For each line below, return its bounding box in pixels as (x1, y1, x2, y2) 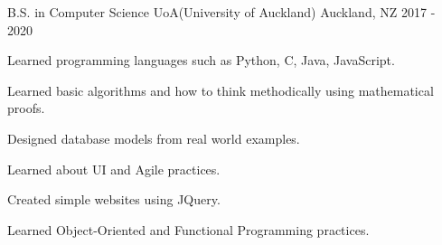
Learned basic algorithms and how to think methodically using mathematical (7, 80, 434, 99)
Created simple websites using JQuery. (7, 190, 221, 209)
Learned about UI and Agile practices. (7, 159, 221, 178)
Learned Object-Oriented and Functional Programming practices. (7, 220, 370, 239)
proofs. (7, 99, 45, 118)
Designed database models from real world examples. (7, 128, 300, 147)
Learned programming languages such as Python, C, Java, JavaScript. (7, 51, 395, 70)
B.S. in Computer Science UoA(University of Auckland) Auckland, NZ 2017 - (7, 3, 436, 21)
